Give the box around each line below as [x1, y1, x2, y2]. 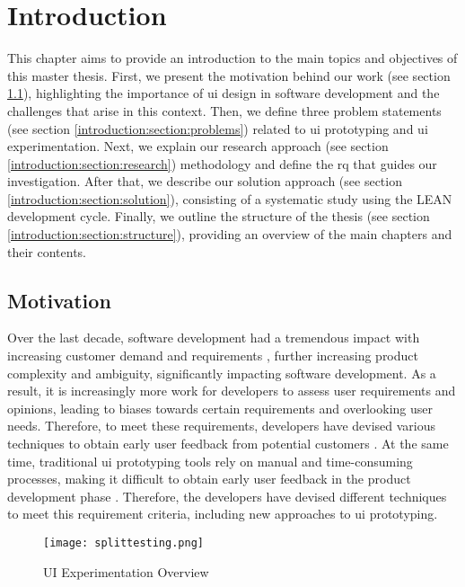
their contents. [7, 242, 87, 261]
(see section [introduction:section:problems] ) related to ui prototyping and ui [7, 119, 428, 138]
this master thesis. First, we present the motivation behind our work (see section [7, 66, 451, 84]
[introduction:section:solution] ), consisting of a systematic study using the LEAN [7, 189, 452, 208]
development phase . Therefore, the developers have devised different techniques [7, 486, 447, 505]
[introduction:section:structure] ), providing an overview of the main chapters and [7, 225, 452, 244]
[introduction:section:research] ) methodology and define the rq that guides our [7, 154, 437, 173]
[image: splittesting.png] [43, 536, 204, 549]
